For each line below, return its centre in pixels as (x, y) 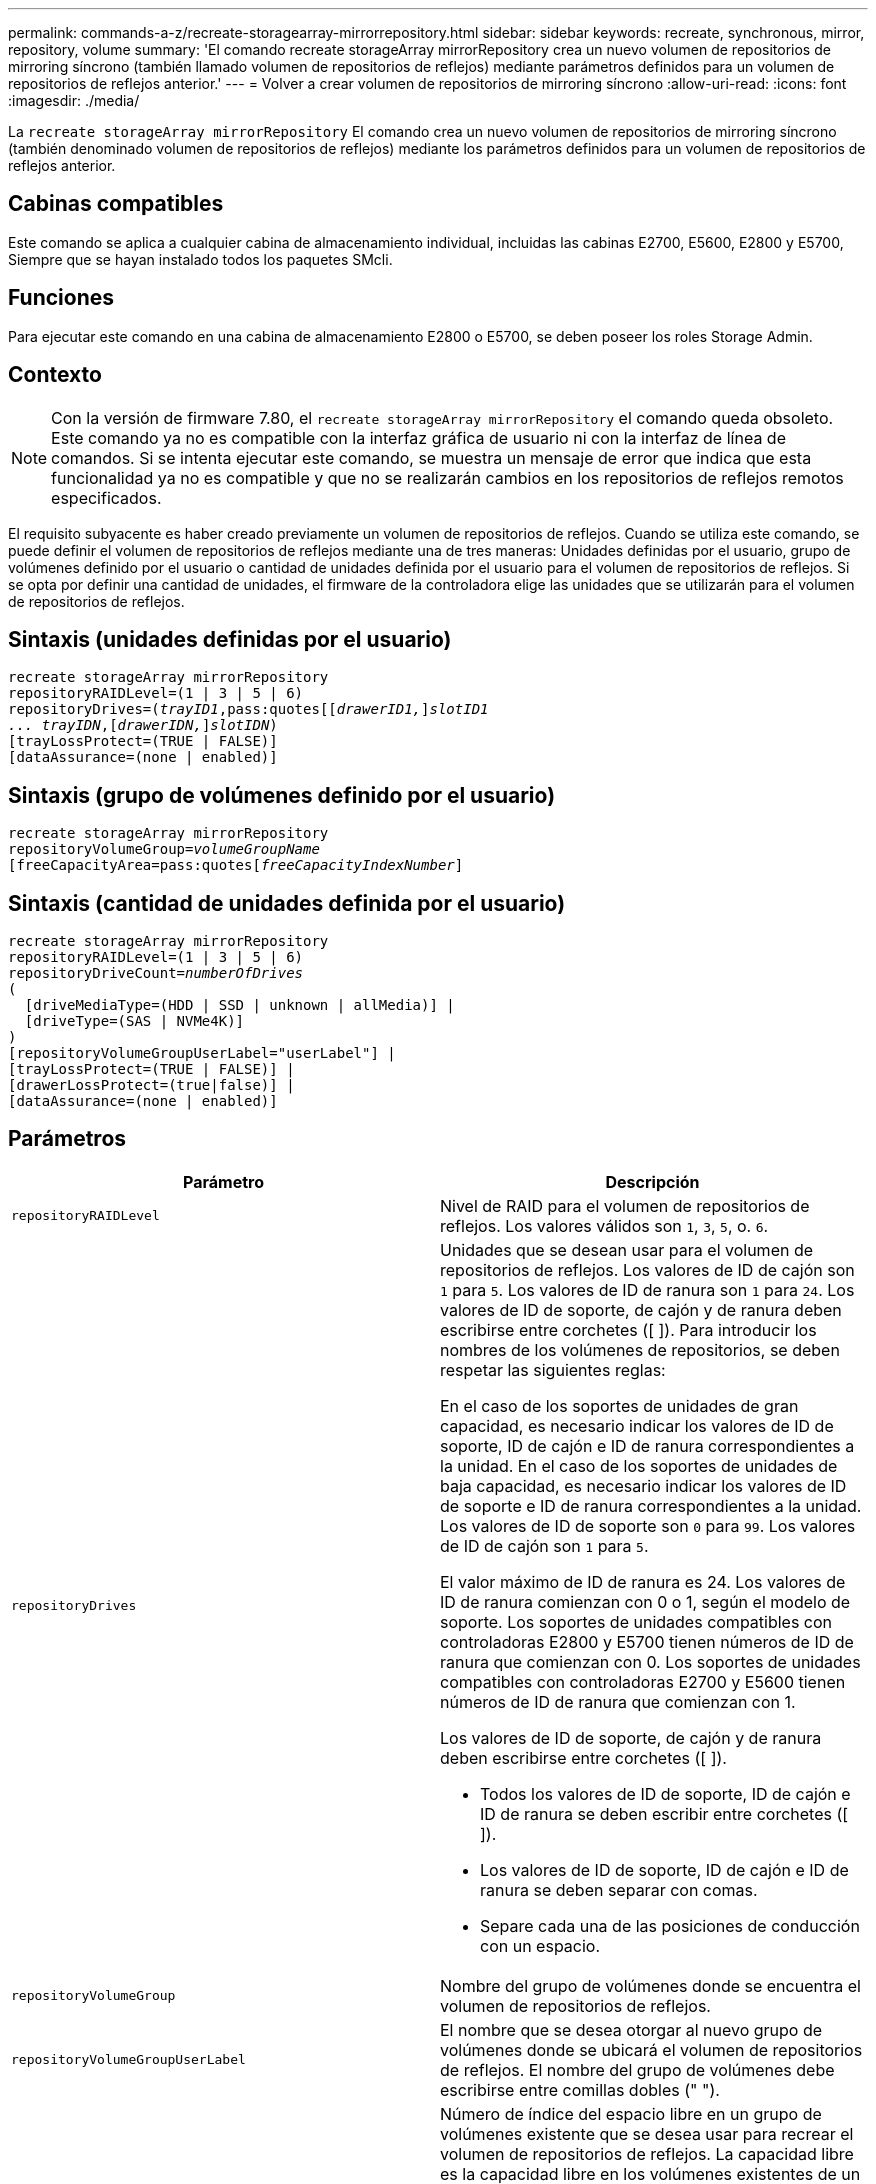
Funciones (61, 298)
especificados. (106, 497)
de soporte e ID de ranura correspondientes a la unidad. (651, 1505)
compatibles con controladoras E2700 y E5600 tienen (643, 1681)
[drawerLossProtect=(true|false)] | (151, 1085)
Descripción (652, 1181)
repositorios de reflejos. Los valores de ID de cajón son (647, 1269)
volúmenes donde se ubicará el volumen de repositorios (651, 2049)
